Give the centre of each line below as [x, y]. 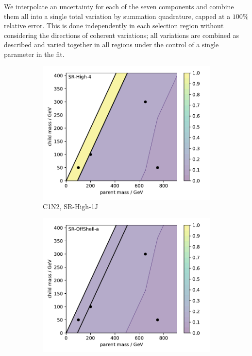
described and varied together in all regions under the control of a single [111, 44]
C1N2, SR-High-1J [70, 206]
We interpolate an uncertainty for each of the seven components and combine [119, 6]
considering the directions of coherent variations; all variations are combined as [122, 35]
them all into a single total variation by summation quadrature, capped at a [117, 16]
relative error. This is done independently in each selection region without [114, 26]
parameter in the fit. [34, 54]
